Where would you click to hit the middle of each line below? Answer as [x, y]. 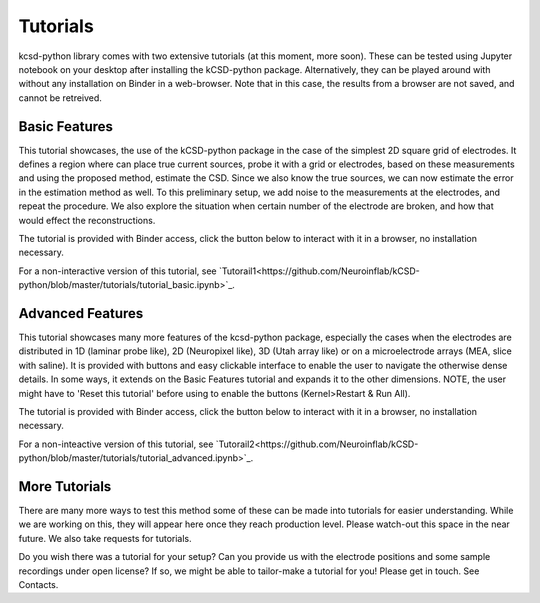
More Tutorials [65, 486]
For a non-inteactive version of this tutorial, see [116, 444]
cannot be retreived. [60, 97]
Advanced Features [81, 313]
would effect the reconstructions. [87, 220]
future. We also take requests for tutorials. [105, 538]
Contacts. [38, 585]
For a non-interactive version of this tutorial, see [117, 271]
